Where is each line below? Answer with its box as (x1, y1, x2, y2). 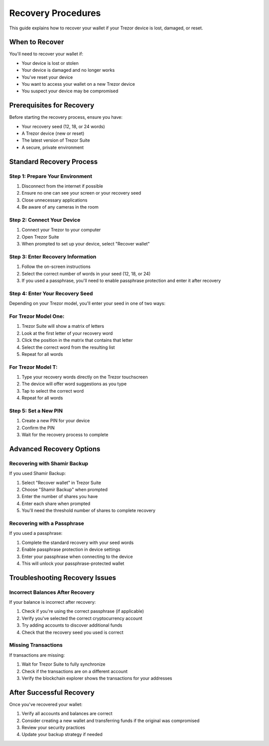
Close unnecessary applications (21, 197, 88, 203)
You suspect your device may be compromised (21, 88, 119, 94)
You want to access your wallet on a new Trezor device (21, 81, 135, 87)
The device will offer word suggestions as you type (21, 381, 127, 387)
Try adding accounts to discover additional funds (21, 622, 123, 628)
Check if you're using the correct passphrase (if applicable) (21, 608, 144, 614)
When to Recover (9, 38, 64, 46)
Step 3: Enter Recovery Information (9, 253, 97, 260)
